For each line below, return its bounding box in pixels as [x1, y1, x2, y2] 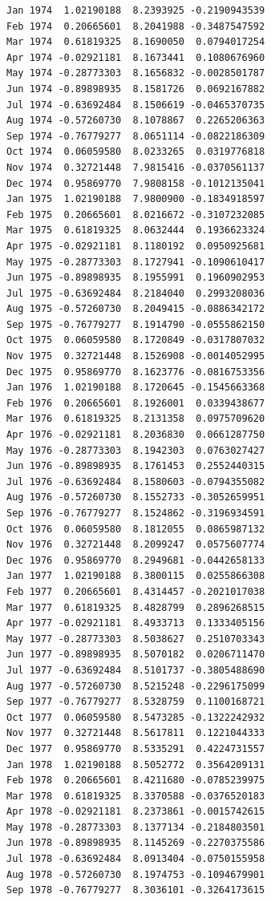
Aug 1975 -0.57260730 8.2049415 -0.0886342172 [6, 303, 265, 315]
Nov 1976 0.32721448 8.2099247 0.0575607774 [6, 539, 265, 551]
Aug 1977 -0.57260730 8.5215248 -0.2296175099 [6, 680, 265, 692]
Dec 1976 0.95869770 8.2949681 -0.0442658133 [6, 554, 265, 566]
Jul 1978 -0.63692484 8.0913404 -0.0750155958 [6, 853, 265, 865]
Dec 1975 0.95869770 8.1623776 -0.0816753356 [6, 366, 265, 378]
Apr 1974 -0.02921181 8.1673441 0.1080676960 [6, 51, 265, 63]
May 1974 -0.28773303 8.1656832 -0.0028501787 [6, 67, 265, 79]
